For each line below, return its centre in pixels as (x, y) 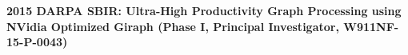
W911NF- (371, 26)
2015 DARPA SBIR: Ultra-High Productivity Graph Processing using (204, 10)
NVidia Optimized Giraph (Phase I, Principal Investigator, (173, 26)
